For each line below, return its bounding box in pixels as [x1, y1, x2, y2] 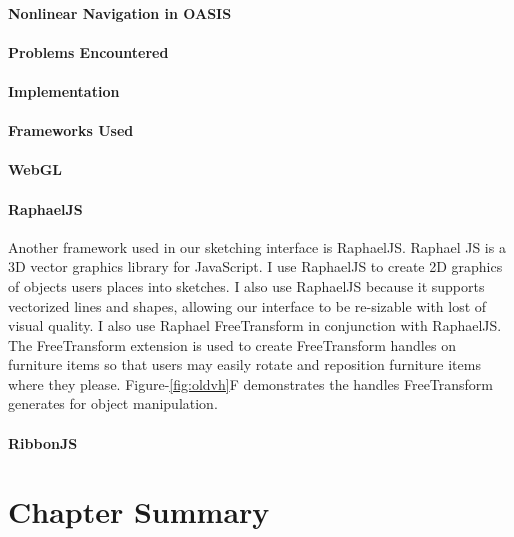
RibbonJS [8, 432, 78, 453]
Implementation [8, 80, 120, 101]
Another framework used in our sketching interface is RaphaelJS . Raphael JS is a [8, 236, 506, 257]
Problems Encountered [8, 41, 169, 62]
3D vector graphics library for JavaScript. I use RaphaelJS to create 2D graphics [8, 256, 503, 277]
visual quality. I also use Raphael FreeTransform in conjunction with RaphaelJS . [8, 315, 502, 336]
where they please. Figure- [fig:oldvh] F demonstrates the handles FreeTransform [8, 373, 494, 394]
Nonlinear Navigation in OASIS [8, 2, 232, 23]
